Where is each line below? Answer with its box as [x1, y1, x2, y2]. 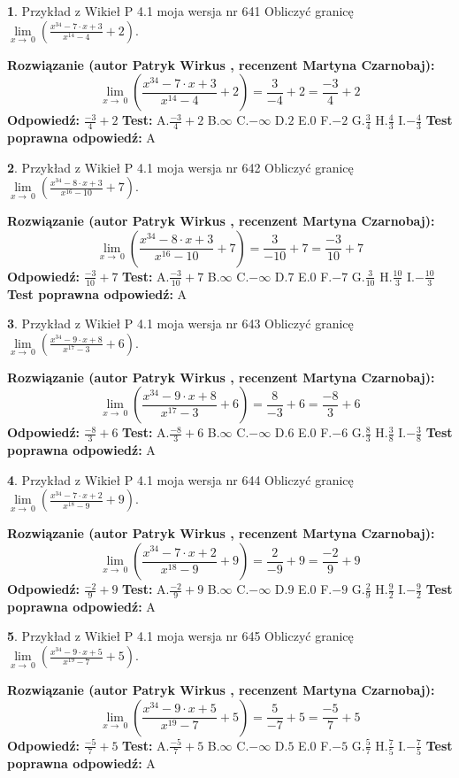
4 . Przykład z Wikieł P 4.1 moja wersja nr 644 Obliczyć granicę [7, 470, 354, 489]
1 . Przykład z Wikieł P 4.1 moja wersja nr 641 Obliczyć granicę [7, 2, 354, 19]
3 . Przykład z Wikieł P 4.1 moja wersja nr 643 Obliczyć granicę [7, 314, 354, 333]
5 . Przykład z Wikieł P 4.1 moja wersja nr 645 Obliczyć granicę [7, 627, 354, 645]
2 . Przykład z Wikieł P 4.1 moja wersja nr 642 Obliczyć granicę [7, 158, 354, 176]
